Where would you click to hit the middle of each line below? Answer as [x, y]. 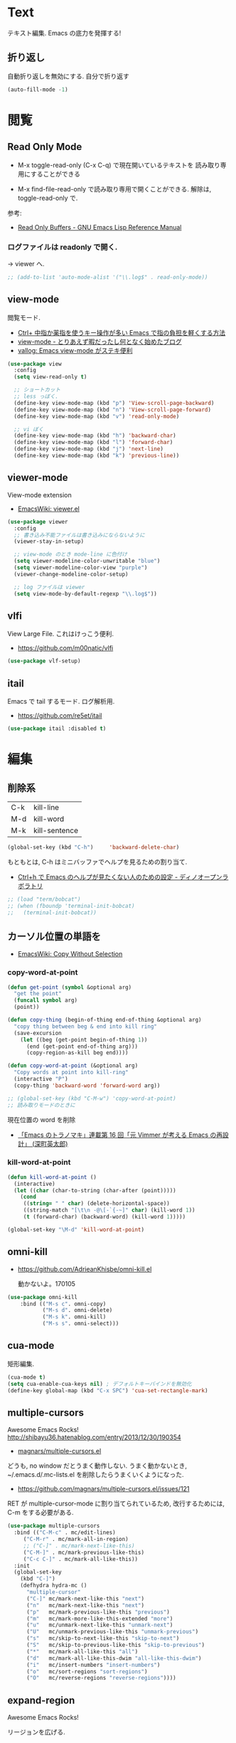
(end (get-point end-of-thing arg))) [82, 1047]
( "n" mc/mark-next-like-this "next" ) [85, 1605]
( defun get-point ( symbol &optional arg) [70, 987]
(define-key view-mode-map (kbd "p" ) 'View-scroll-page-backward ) [114, 403]
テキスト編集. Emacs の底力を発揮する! [64, 33]
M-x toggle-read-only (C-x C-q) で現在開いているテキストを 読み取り [119, 165]
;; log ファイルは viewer [49, 587]
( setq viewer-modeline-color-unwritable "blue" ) [87, 561]
